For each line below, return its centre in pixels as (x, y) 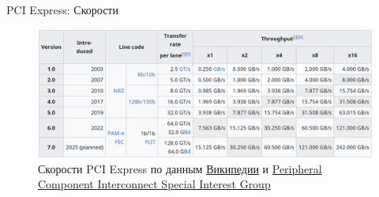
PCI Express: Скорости (62, 9)
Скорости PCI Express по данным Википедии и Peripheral (180, 168)
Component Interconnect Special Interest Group (154, 184)
